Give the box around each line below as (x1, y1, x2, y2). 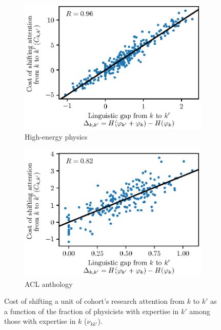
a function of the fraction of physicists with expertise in (4, 305, 179, 316)
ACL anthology (25, 278, 73, 289)
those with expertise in (4, 316, 76, 326)
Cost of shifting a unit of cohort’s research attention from (4, 296, 185, 306)
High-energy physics (25, 131, 88, 142)
